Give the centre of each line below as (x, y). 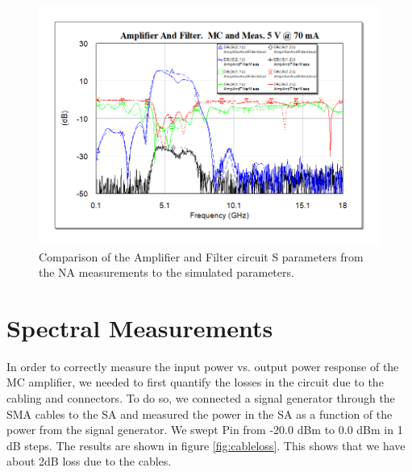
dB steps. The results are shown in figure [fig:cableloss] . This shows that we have (206, 445)
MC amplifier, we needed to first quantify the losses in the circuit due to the (195, 382)
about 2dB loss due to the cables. (89, 461)
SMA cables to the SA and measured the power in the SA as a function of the (200, 414)
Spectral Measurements (140, 327)
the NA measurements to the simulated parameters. (166, 272)
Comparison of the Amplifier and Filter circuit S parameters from (201, 256)
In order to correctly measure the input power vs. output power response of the (203, 366)
